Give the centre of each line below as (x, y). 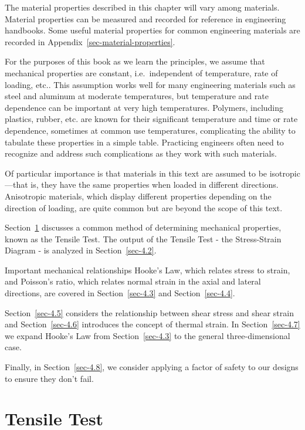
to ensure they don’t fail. (49, 378)
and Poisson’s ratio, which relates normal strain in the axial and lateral (133, 281)
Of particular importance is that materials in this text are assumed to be (136, 173)
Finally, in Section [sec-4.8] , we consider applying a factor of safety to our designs (152, 367)
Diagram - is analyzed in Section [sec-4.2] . (81, 250)
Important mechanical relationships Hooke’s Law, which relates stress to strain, (148, 270)
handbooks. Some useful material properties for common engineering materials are (152, 30)
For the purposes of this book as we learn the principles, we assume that (135, 61)
